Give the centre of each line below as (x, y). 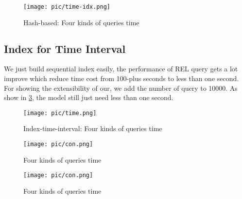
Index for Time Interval (65, 48)
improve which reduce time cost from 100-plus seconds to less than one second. (121, 78)
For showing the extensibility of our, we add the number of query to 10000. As (121, 88)
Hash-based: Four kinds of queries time (81, 22)
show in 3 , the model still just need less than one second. (89, 97)
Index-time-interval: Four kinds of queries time (93, 128)
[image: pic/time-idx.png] (67, 7)
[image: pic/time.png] (60, 113)
